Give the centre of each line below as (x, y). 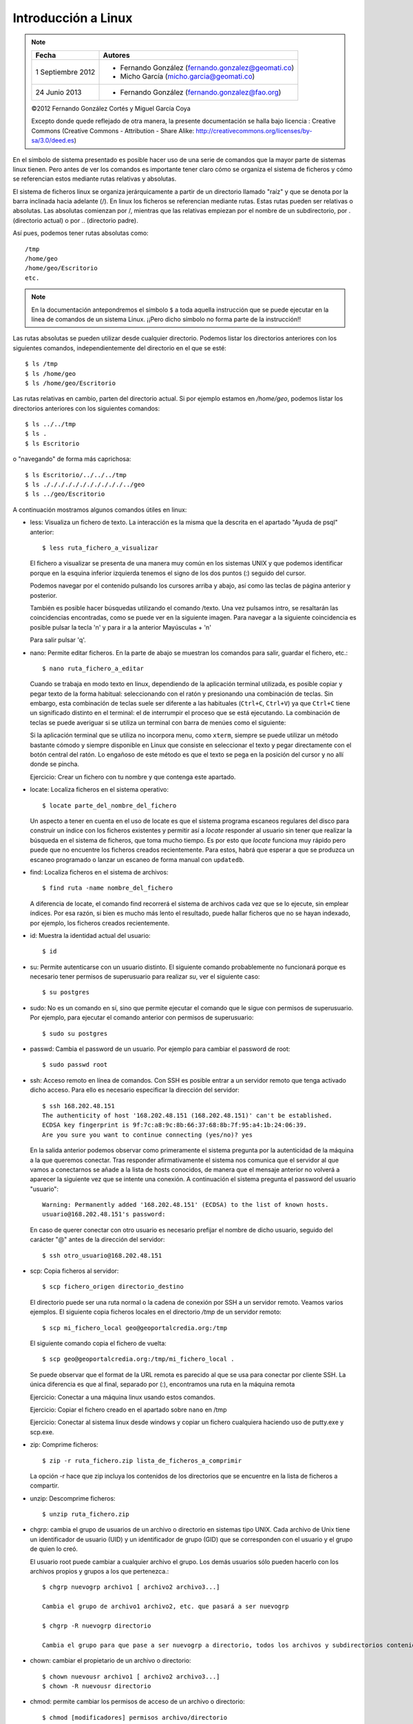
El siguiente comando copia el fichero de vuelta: (98, 1343)
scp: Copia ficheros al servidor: (74, 1271)
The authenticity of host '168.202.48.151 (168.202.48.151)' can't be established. (188, 1115)
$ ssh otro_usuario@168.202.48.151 (102, 1255)
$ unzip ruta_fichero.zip (86, 1514)
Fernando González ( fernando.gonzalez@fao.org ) (201, 92)
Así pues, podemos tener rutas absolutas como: (81, 233)
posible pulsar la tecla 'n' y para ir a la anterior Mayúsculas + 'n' (120, 627)
